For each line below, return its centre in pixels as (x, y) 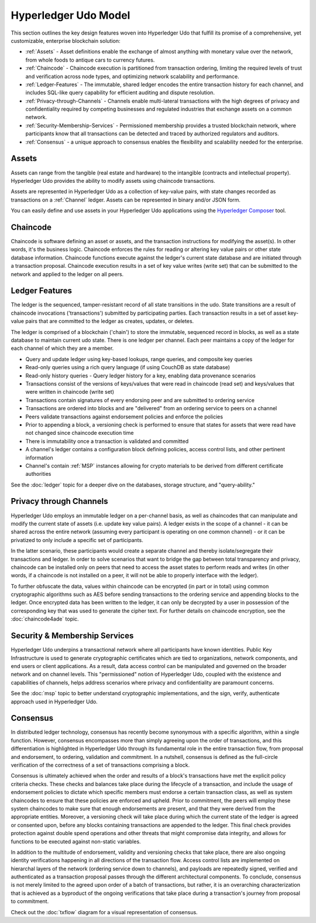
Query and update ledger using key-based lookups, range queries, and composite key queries (139, 359)
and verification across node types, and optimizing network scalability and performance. (132, 76)
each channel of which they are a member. (62, 348)
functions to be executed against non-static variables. (76, 842)
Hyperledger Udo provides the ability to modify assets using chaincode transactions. (113, 180)
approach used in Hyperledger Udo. (54, 701)
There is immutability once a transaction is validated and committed (107, 441)
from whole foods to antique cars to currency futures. (90, 60)
